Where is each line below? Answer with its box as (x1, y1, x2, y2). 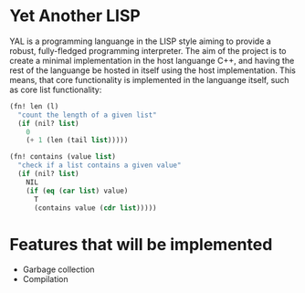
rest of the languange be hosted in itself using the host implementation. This (9, 65, 297, 76)
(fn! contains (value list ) (9, 152, 117, 162)
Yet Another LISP (9, 5, 142, 26)
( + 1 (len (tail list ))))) (26, 136, 129, 145)
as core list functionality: (9, 84, 102, 95)
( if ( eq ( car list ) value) (26, 186, 129, 195)
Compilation (22, 274, 68, 285)
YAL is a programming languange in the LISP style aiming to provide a (9, 36, 271, 47)
